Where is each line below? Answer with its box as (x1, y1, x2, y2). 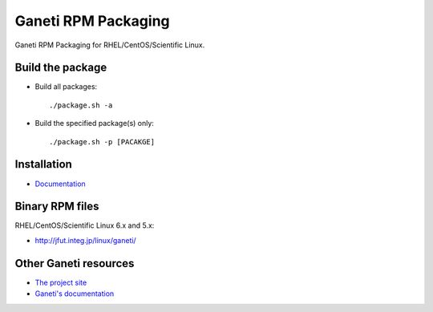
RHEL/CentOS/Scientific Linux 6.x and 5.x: (14, 221, 155, 230)
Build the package (14, 61, 107, 75)
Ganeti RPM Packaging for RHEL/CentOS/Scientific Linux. (14, 40, 205, 50)
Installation (14, 157, 72, 172)
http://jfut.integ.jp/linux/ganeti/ (34, 235, 136, 245)
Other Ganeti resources (14, 257, 135, 270)
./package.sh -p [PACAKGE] (49, 137, 156, 146)
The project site (34, 278, 87, 287)
